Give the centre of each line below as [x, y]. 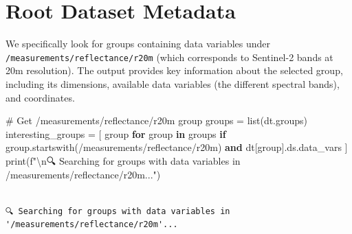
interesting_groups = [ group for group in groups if [116, 133]
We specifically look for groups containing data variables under [138, 44]
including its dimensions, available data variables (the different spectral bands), [173, 83]
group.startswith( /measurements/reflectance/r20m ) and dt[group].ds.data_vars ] [177, 147]
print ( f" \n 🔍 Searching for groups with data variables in [123, 160]
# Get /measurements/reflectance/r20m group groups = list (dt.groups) [157, 120]
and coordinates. [40, 97]
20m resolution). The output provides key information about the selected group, [174, 70]
